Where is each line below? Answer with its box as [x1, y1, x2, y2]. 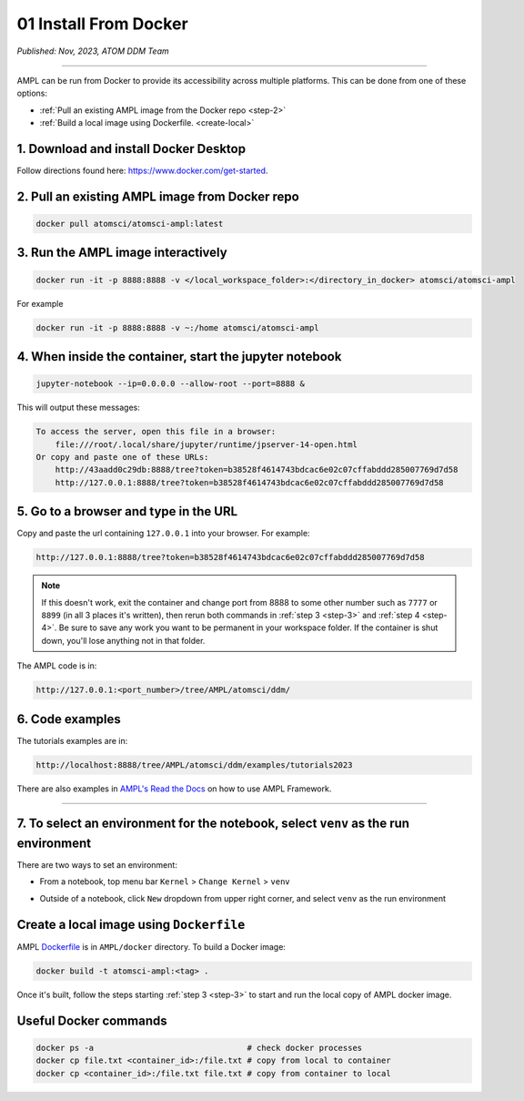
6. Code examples [16, 711, 122, 727]
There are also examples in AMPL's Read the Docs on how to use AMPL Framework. [16, 783, 332, 794]
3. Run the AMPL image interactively [16, 245, 227, 260]
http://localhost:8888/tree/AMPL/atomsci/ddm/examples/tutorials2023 [35, 759, 353, 770]
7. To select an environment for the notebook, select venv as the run [16, 816, 409, 831]
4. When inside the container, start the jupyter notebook [16, 349, 342, 364]
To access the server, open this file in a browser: [35, 426, 277, 437]
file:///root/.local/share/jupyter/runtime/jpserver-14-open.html [55, 439, 358, 450]
